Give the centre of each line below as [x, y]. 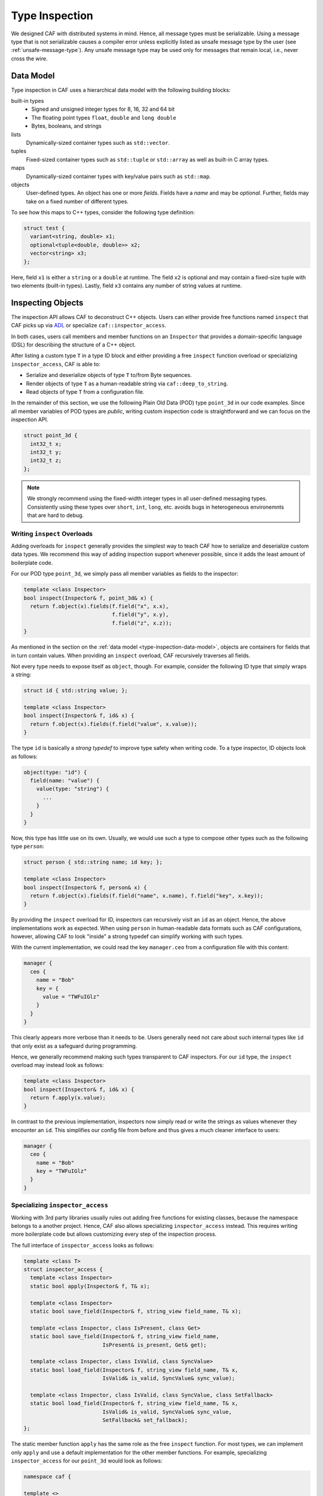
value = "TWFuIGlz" [71, 997]
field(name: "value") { [65, 781]
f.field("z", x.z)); [142, 623]
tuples [19, 151]
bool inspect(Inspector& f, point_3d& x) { [89, 598]
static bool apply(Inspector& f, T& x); [90, 1286]
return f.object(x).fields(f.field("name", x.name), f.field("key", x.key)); [147, 896]
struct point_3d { [51, 436]
